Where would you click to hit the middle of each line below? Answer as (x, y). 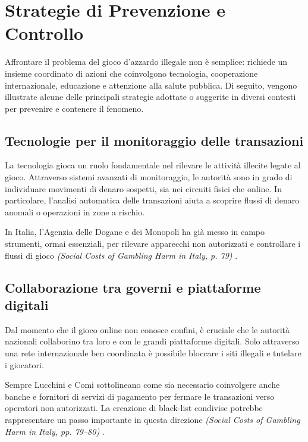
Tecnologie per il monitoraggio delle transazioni (154, 140)
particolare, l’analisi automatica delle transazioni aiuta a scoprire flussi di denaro (152, 200)
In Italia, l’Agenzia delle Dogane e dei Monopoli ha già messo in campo (135, 232)
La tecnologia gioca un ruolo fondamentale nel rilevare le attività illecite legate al (153, 165)
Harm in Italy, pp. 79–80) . (55, 431)
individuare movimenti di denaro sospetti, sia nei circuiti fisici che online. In (143, 188)
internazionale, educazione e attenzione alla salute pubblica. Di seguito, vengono (151, 85)
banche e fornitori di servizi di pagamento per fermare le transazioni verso (140, 396)
